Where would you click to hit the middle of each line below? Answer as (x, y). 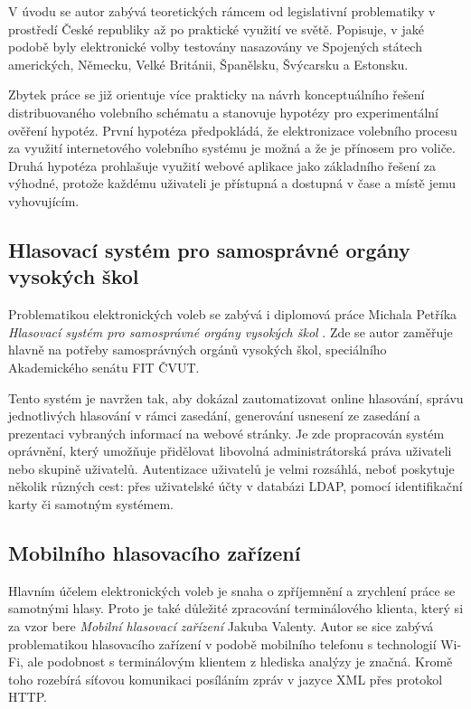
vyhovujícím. (44, 200)
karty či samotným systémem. (91, 504)
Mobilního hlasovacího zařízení (155, 553)
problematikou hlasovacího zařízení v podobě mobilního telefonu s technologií (222, 643)
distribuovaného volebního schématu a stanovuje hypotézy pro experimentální (223, 112)
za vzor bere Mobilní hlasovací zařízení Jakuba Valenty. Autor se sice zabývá (221, 626)
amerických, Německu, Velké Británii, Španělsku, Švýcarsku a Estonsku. (208, 64)
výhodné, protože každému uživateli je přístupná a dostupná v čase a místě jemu (232, 183)
